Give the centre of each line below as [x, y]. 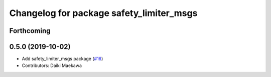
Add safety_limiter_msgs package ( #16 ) [62, 59]
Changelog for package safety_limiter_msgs [103, 13]
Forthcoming [30, 31]
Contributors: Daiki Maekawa [52, 65]
